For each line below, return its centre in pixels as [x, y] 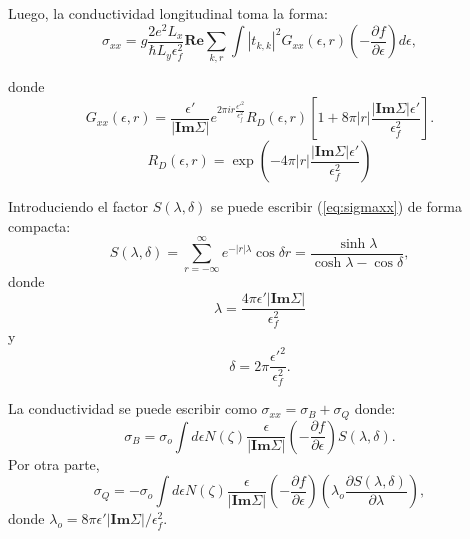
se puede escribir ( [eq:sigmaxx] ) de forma [336, 206]
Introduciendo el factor [78, 206]
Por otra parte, [54, 463]
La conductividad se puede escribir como [132, 408]
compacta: [39, 225]
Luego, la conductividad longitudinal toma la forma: [168, 13]
